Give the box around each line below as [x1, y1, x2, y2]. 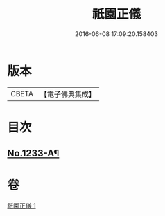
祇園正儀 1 [7, 201, 36, 210]
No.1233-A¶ [7, 147, 60, 159]
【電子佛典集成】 [40, 89, 96, 99]
